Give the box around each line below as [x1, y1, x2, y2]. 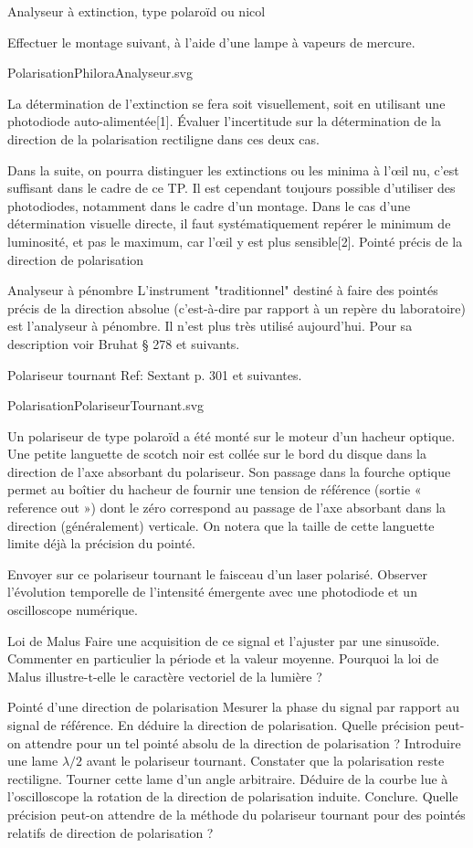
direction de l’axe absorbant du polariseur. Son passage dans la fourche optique [7, 461, 451, 481]
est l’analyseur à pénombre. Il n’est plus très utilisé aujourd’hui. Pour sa [7, 316, 413, 335]
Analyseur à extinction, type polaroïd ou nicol [7, 2, 266, 20]
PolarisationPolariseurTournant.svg [7, 396, 205, 415]
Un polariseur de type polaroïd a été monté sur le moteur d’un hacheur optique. [7, 426, 456, 445]
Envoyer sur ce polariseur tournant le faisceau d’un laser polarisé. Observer [7, 564, 427, 583]
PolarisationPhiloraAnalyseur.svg [7, 63, 194, 82]
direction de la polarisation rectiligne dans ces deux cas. [7, 129, 320, 148]
